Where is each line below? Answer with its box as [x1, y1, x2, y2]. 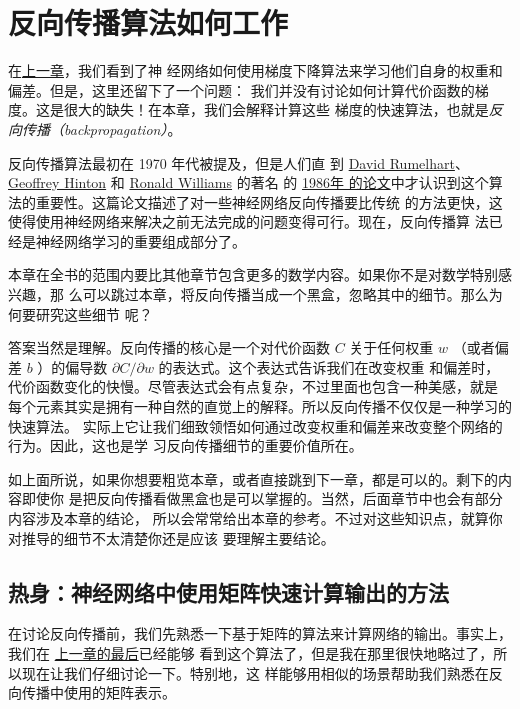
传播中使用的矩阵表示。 [21, 682, 176, 703]
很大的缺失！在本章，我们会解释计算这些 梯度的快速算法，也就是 [63, 99, 489, 120]
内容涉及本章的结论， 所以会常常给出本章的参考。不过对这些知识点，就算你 [8, 508, 503, 528]
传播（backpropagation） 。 [21, 118, 182, 139]
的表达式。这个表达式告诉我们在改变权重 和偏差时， [158, 356, 500, 377]
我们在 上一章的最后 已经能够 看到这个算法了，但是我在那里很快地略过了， [8, 642, 494, 663]
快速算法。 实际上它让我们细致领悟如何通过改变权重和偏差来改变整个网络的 [8, 415, 503, 436]
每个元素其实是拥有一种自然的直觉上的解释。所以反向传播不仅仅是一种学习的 [8, 396, 512, 417]
